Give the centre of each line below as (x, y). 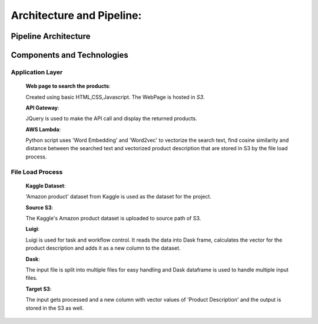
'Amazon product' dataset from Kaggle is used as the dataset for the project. (119, 197)
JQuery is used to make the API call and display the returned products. (111, 118)
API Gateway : (42, 108)
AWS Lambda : (43, 129)
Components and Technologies (70, 55)
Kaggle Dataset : (46, 186)
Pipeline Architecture (51, 36)
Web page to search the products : (68, 86)
